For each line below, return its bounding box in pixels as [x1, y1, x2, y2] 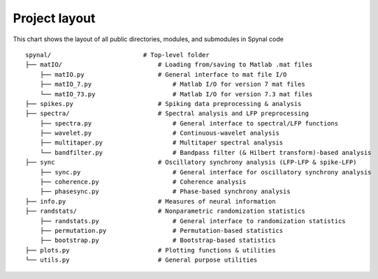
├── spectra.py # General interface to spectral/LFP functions [39, 119, 339, 127]
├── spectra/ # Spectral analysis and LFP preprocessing [25, 110, 310, 118]
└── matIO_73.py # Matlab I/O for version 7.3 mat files [39, 90, 313, 98]
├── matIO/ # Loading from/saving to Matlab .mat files [25, 61, 313, 69]
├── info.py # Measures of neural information [25, 197, 276, 205]
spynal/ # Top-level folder [25, 51, 210, 59]
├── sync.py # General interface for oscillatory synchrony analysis [39, 168, 372, 176]
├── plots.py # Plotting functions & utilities [25, 246, 276, 254]
